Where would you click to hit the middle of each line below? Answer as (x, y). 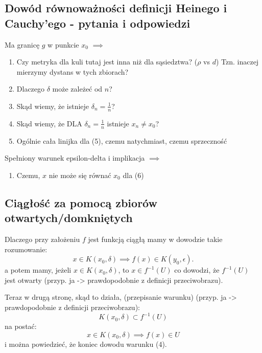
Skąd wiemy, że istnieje (53, 106)
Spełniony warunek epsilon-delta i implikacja (75, 158)
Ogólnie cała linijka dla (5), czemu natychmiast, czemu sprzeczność (122, 140)
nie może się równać (80, 175)
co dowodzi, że (197, 270)
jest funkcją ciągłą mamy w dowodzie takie (155, 239)
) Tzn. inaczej (237, 62)
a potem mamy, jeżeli (38, 270)
